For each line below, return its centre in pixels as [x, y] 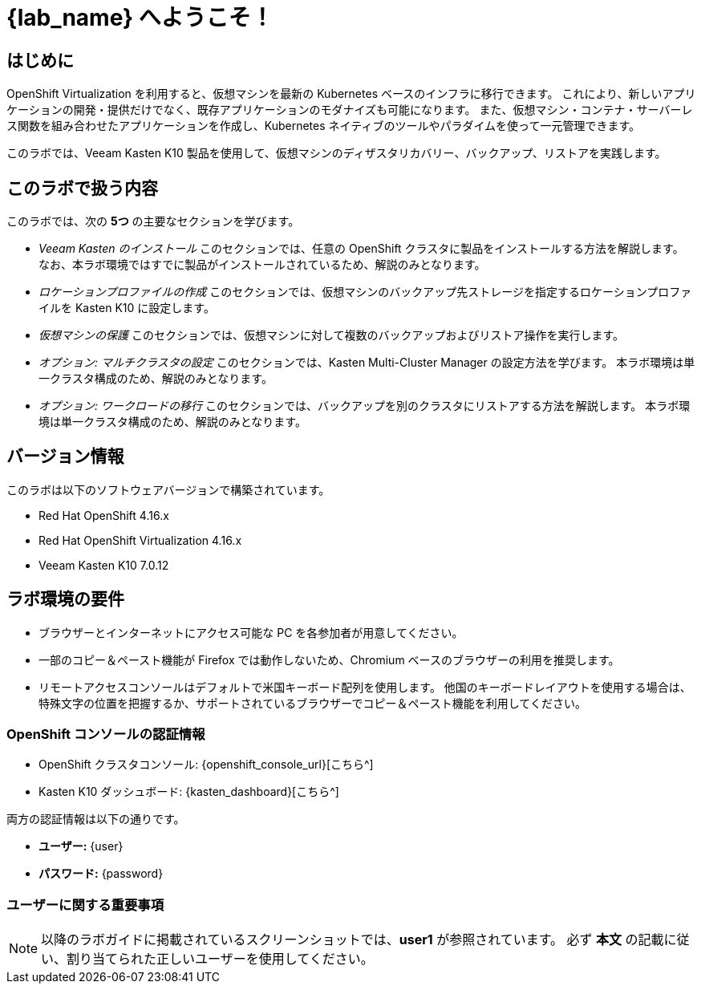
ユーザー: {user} [81, 846]
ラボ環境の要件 [65, 599]
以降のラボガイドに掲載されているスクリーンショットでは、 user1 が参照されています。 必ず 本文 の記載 [353, 940]
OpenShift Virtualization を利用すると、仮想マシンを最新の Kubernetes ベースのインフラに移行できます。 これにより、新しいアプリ [351, 94]
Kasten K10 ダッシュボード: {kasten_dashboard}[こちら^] [189, 792]
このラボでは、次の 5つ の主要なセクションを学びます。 [153, 221]
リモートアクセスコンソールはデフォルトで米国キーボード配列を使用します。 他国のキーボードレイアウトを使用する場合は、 [365, 687]
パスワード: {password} [101, 874]
